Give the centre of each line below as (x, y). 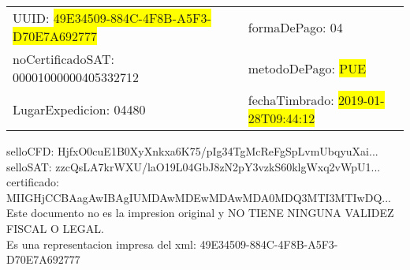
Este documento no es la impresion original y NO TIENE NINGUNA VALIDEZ (200, 213)
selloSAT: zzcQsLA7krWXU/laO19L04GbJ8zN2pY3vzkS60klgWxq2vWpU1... (194, 166)
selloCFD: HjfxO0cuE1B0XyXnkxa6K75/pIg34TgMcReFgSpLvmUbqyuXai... (192, 151)
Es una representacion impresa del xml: (101, 244)
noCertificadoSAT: (63, 59)
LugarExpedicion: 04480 (79, 109)
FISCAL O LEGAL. (55, 228)
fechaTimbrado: (291, 100)
